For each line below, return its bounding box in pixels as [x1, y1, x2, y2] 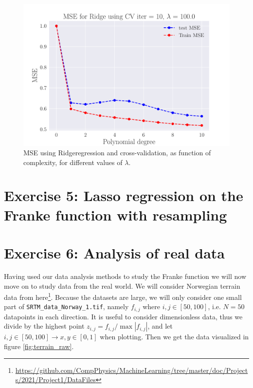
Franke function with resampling [4, 204, 227, 224]
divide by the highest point [4, 321, 85, 331]
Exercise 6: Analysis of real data [4, 243, 225, 263]
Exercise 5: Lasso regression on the [4, 185, 243, 205]
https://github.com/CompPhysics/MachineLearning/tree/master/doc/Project [15, 365, 248, 375]
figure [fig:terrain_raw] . [4, 341, 74, 351]
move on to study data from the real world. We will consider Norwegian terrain [4, 280, 240, 291]
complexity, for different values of [23, 157, 123, 167]
